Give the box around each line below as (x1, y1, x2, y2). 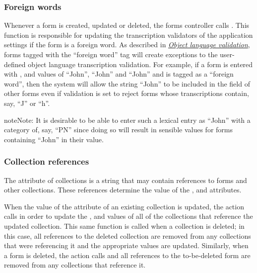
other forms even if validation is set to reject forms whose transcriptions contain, (4, 88, 249, 98)
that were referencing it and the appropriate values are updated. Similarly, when (4, 240, 249, 251)
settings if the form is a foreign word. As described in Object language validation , (4, 39, 250, 50)
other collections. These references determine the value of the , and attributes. (4, 184, 242, 195)
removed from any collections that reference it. (4, 260, 146, 270)
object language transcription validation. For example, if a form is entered (28, 59, 253, 69)
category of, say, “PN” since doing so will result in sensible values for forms (4, 124, 233, 135)
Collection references (4, 155, 89, 168)
